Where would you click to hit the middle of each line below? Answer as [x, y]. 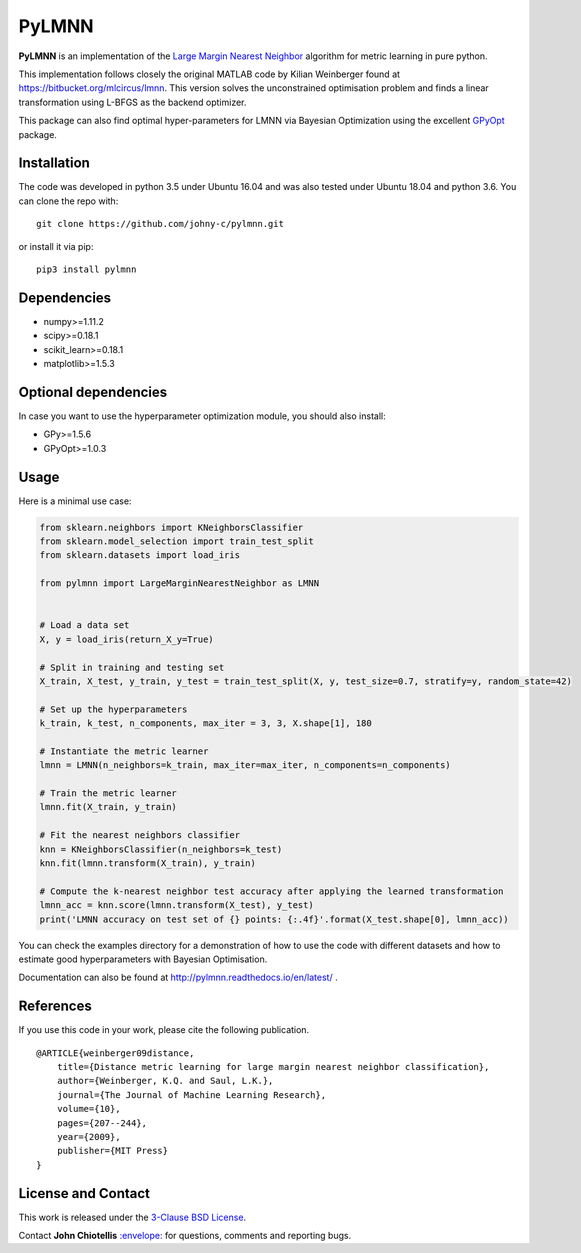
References [55, 1006]
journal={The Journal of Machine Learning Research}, [191, 1094]
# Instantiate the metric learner [124, 751]
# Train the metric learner [108, 793]
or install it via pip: [56, 246]
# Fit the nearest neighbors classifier [139, 835]
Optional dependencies [93, 391]
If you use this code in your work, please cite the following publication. [164, 1030]
